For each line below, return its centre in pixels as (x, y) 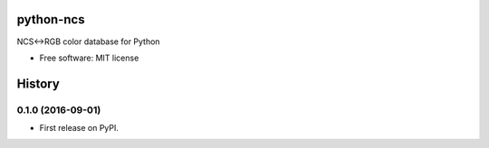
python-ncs (51, 19)
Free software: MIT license (89, 58)
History (38, 83)
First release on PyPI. (79, 128)
